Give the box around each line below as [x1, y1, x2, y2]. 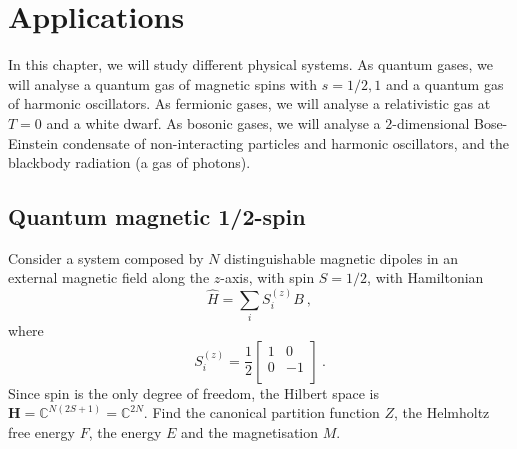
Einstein [8, 132, 59, 153]
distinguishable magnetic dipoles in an [224, 247, 459, 268]
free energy [8, 422, 75, 442]
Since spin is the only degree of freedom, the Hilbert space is [8, 382, 380, 403]
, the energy [88, 422, 162, 442]
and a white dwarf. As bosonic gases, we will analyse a [46, 112, 381, 133]
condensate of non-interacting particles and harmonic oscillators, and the [62, 132, 509, 153]
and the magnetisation [181, 422, 319, 442]
